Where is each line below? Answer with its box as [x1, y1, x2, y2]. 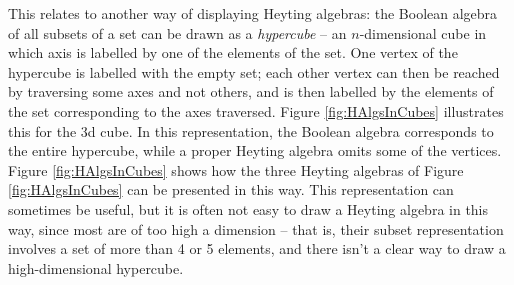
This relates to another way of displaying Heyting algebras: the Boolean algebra [8, 3, 498, 23]
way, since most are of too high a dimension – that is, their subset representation [8, 218, 504, 239]
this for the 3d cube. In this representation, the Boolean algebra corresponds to [8, 120, 494, 141]
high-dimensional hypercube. [8, 257, 184, 278]
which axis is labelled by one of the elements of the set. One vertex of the [8, 42, 458, 63]
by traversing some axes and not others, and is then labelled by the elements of [8, 81, 494, 102]
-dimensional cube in [359, 22, 487, 43]
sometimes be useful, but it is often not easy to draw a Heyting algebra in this [8, 198, 489, 219]
